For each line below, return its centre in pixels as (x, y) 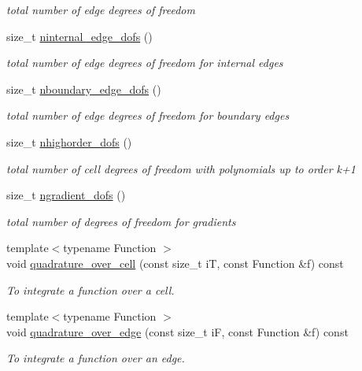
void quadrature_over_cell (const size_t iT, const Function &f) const (175, 263)
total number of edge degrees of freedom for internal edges (145, 63)
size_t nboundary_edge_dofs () (84, 89)
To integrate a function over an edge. (96, 358)
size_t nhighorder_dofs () (69, 141)
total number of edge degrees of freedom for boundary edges (148, 115)
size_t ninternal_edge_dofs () (79, 36)
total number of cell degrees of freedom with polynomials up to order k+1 (181, 168)
